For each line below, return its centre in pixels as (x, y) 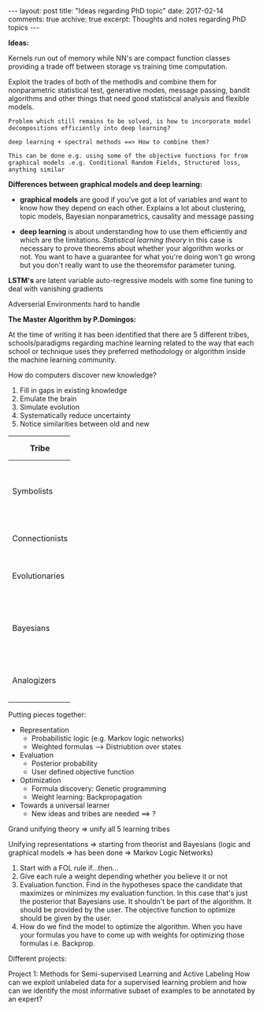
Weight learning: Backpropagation (87, 797)
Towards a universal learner (65, 805)
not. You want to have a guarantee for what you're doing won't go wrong (137, 257)
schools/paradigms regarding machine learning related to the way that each (131, 343)
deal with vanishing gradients (56, 289)
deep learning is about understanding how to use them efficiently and (133, 231)
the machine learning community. (62, 360)
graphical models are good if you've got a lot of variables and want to (133, 200)
